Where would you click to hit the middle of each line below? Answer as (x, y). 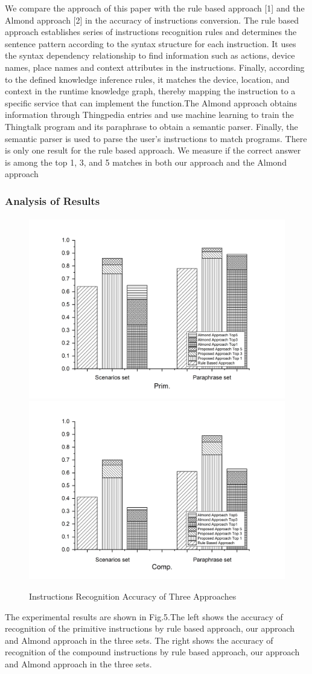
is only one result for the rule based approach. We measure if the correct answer (153, 150)
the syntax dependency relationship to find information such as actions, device (150, 55)
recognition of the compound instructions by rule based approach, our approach (152, 652)
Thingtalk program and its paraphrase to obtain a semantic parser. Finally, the (151, 126)
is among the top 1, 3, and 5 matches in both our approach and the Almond (146, 162)
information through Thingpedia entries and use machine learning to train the (149, 115)
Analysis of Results (53, 200)
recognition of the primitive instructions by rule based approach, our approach (150, 628)
